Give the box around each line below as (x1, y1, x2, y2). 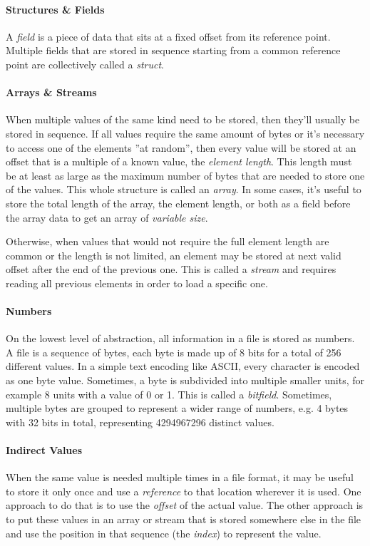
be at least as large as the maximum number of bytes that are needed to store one (6, 168, 365, 182)
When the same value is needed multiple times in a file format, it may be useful (6, 470, 354, 485)
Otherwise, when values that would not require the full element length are (6, 234, 329, 249)
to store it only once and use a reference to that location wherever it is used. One (6, 483, 361, 498)
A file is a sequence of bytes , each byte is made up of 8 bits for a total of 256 (6, 344, 341, 359)
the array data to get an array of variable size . (6, 210, 208, 225)
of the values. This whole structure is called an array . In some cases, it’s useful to (6, 182, 361, 197)
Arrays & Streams (6, 85, 97, 100)
